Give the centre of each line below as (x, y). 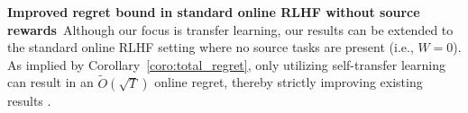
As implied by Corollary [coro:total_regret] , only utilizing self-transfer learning (226, 64)
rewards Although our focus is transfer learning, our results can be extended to (230, 29)
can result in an (50, 82)
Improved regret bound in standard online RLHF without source (214, 12)
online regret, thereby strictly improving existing (289, 82)
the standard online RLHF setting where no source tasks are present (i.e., (211, 47)
